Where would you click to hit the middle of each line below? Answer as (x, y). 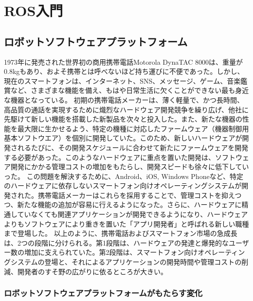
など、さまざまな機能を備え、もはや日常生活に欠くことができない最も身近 (130, 90)
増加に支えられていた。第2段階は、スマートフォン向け (111, 252)
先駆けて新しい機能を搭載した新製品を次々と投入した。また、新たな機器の (123, 119)
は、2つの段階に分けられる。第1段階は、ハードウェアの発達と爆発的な (116, 242)
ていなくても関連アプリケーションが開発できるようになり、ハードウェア (133, 214)
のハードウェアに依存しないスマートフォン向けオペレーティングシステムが (123, 186)
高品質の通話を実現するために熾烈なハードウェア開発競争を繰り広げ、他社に (126, 109)
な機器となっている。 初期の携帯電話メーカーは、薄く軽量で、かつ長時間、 (124, 99)
